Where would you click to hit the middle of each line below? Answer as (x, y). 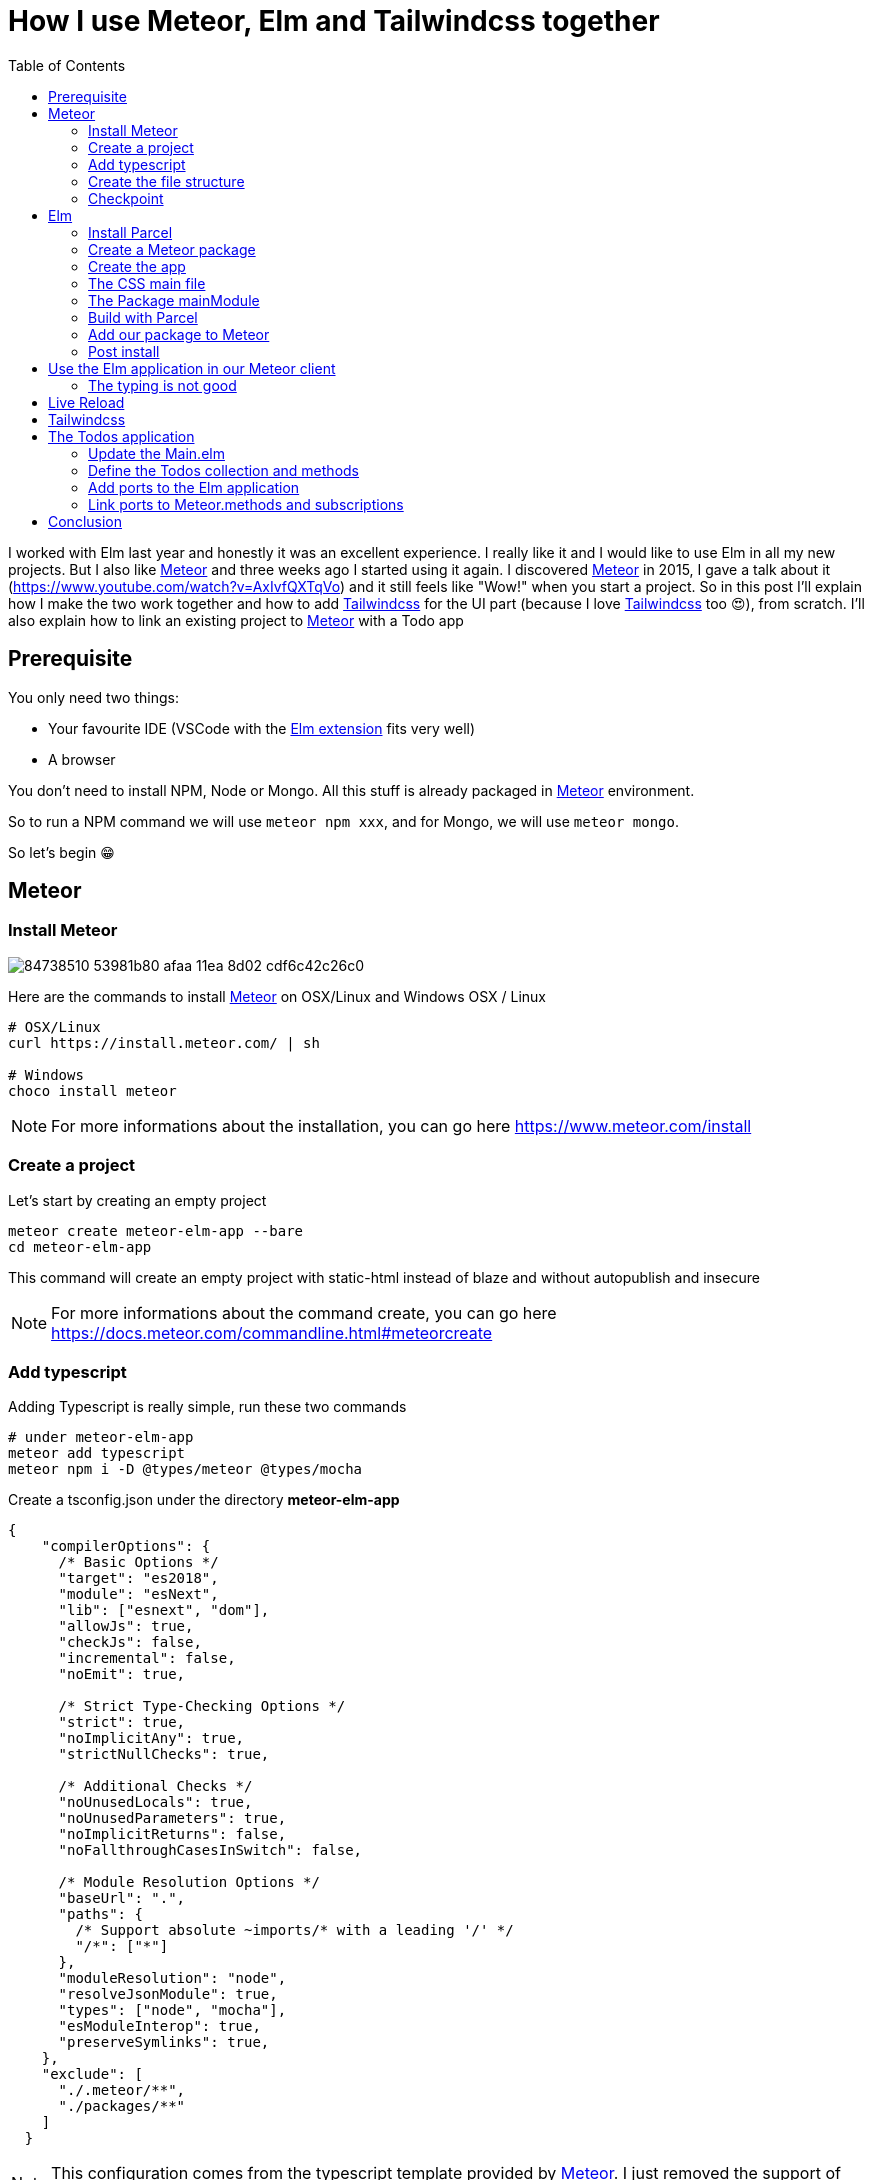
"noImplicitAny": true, (151, 1738)
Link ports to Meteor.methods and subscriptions (246, 504)
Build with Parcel (143, 317)
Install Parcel (130, 232)
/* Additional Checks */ (155, 1786)
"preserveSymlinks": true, (164, 2042)
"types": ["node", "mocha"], (172, 2010)
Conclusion (85, 521)
